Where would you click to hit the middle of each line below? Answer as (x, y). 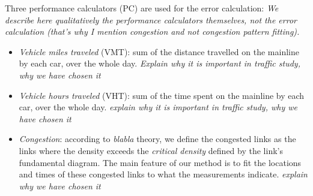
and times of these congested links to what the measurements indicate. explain (163, 174)
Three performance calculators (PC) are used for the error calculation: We (142, 8)
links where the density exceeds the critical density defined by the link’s (151, 150)
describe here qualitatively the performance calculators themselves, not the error (151, 19)
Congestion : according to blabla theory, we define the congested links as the (157, 139)
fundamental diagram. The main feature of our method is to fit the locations (160, 162)
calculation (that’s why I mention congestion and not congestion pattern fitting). (152, 31)
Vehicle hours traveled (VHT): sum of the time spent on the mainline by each (162, 95)
